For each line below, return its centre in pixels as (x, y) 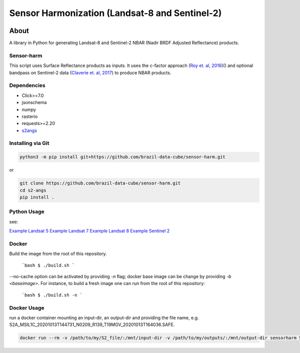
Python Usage (27, 211)
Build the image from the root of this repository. (58, 254)
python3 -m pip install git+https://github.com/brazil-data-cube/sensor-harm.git (123, 157)
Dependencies (27, 85)
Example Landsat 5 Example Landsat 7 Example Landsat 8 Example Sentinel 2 (89, 231)
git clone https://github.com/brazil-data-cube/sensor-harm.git (100, 183)
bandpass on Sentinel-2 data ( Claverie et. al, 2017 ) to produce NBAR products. (90, 72)
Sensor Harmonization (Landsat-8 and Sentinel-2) (115, 13)
